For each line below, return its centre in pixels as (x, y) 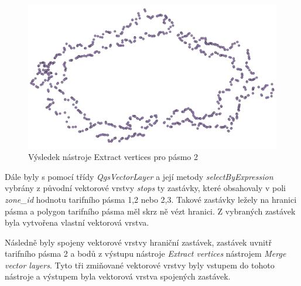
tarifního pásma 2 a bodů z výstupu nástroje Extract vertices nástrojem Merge (146, 253)
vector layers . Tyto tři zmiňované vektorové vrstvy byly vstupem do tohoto (140, 265)
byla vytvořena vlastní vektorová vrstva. (77, 222)
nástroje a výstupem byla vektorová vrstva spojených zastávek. (118, 276)
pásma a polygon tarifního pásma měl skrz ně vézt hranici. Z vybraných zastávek (150, 211)
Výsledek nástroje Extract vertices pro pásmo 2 (113, 157)
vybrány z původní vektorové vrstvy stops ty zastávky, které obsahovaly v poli (146, 188)
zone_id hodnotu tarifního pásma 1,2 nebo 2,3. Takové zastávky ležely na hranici (151, 199)
